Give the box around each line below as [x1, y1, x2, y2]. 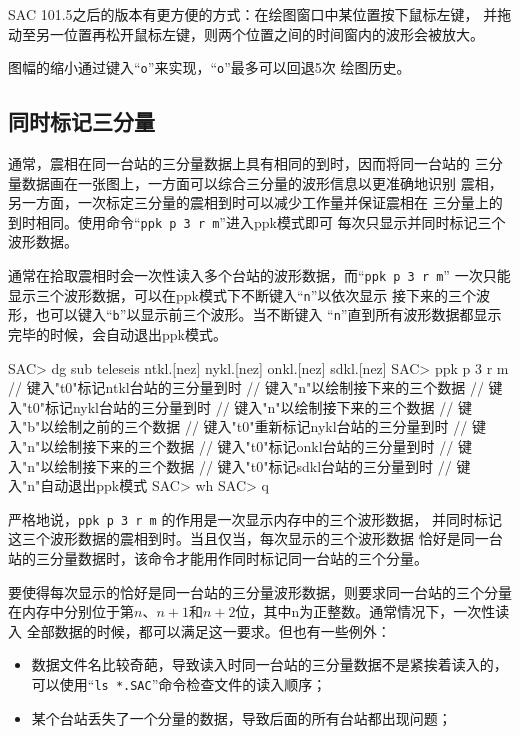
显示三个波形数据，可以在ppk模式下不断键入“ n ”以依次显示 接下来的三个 [8, 284, 477, 305]
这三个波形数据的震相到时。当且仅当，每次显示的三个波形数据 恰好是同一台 [8, 528, 503, 549]
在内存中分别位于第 [8, 601, 134, 622]
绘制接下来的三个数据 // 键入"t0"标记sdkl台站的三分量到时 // [54, 455, 452, 476]
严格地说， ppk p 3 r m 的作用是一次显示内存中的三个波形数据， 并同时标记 [8, 508, 503, 529]
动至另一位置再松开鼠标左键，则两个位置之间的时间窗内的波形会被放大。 [8, 23, 484, 44]
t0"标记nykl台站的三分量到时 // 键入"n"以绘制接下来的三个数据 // [27, 396, 454, 417]
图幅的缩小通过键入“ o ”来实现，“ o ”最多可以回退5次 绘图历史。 [8, 57, 411, 78]
